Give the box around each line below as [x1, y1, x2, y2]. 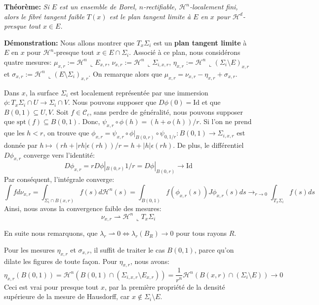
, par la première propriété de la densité [104, 281, 225, 292]
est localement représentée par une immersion [70, 87, 208, 97]
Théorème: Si [4, 1, 49, 11]
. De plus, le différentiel [173, 140, 244, 150]
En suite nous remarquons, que [4, 228, 98, 238]
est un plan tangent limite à [154, 37, 247, 47]
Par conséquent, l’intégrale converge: [4, 174, 115, 184]
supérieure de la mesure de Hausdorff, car [4, 291, 130, 302]
